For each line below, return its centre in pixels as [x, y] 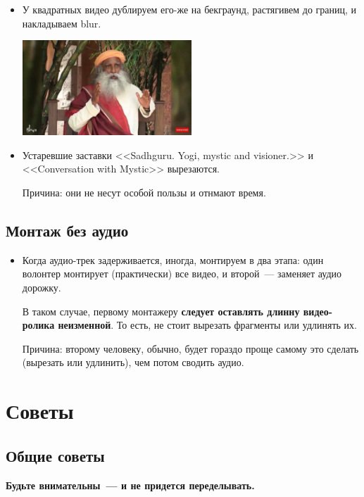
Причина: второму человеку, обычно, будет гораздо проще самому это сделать [190, 348]
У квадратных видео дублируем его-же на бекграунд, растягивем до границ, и [189, 9]
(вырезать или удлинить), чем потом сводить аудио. [133, 362]
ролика [38, 325]
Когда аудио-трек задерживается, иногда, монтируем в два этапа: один [173, 259]
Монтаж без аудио [67, 230]
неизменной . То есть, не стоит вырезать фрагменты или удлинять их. [207, 325]
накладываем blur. [62, 23]
